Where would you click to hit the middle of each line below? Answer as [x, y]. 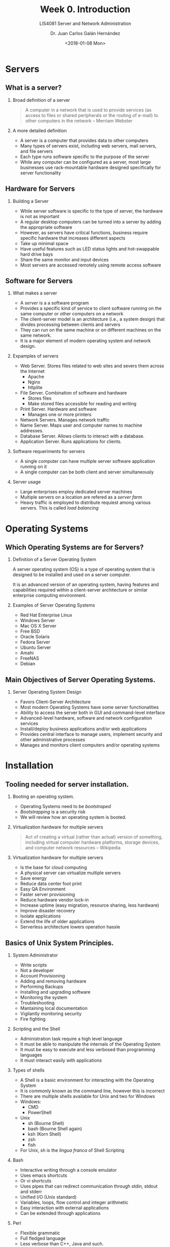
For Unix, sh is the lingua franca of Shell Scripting [72, 1150]
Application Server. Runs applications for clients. [71, 441]
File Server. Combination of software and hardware [74, 393]
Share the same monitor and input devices [64, 259]
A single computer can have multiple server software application [88, 461]
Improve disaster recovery [47, 911]
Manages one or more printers [60, 414]
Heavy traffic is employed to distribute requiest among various [86, 502]
